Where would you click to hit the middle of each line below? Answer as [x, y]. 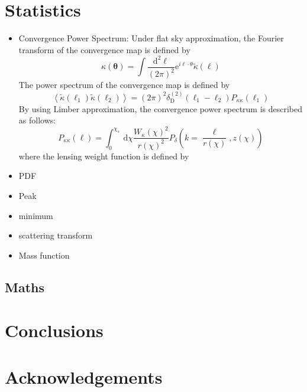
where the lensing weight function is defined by [104, 156]
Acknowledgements [84, 376]
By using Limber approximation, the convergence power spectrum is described [161, 108]
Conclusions [54, 330]
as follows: [37, 120]
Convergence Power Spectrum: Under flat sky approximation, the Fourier [151, 38]
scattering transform [56, 235]
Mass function [44, 255]
